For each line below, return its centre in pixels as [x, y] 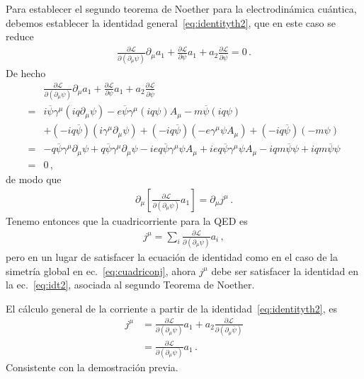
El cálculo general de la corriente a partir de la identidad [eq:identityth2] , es [171, 308]
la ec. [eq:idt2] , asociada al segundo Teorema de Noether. [130, 285]
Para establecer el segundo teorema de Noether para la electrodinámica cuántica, [181, 8]
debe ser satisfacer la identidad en [285, 270]
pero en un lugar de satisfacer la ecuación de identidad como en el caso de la [172, 256]
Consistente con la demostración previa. [92, 367]
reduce [20, 36]
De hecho [26, 72]
